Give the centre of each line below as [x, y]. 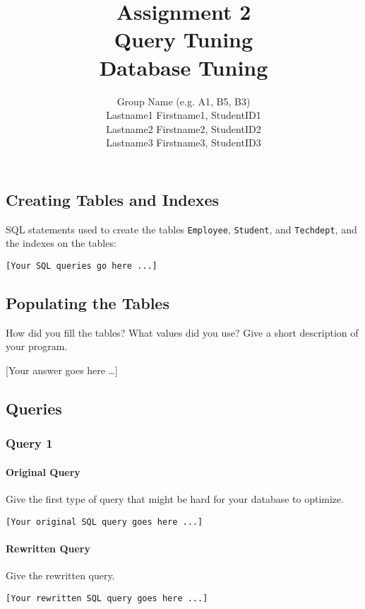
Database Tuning [184, 67]
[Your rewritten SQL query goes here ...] [107, 598]
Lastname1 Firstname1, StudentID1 [184, 115]
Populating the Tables [88, 302]
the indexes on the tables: [61, 243]
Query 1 [29, 443]
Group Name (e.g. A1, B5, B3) [184, 101]
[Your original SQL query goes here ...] [104, 522]
